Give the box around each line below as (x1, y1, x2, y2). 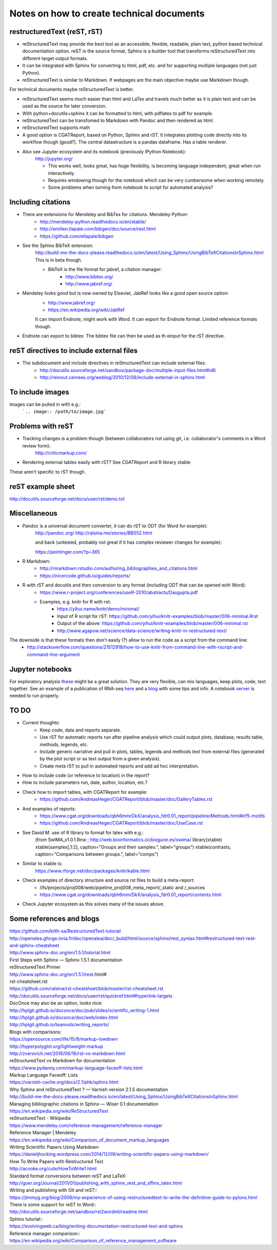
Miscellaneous (9, 509, 57, 518)
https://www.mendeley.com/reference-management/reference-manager (9, 1122, 163, 1129)
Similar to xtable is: (22, 861, 63, 867)
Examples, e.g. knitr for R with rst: (39, 599, 111, 605)
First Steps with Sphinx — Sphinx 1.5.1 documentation (9, 957, 123, 963)
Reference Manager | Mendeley (9, 1130, 76, 1136)
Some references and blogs (9, 915, 100, 923)
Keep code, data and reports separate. (39, 727, 122, 733)
